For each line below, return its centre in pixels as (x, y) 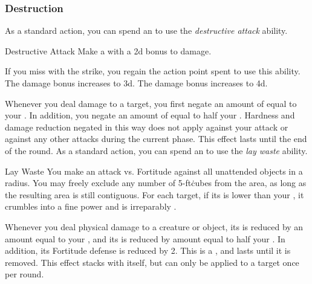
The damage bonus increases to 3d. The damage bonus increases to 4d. (136, 83)
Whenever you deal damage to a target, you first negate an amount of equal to (151, 103)
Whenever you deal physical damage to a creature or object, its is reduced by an (154, 226)
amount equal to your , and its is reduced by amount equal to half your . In (145, 238)
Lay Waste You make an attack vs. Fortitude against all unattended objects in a (154, 171)
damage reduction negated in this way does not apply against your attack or (147, 127)
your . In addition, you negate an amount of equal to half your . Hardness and (150, 115)
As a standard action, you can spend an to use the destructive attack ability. (146, 31)
